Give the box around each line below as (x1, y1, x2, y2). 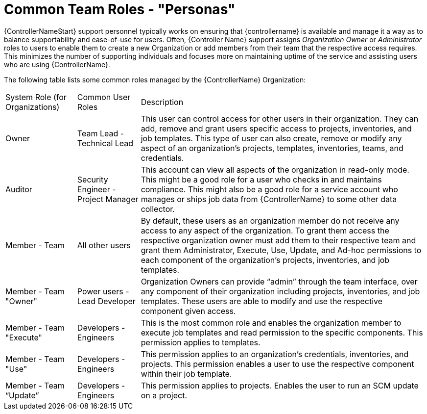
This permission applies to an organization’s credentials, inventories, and (141, 349, 409, 359)
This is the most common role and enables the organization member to (141, 317, 402, 328)
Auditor (5, 184, 32, 194)
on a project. (141, 390, 187, 400)
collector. (141, 204, 175, 214)
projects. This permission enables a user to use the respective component (141, 359, 414, 369)
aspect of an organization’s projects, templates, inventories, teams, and (141, 143, 403, 153)
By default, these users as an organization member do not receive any (141, 215, 400, 226)
